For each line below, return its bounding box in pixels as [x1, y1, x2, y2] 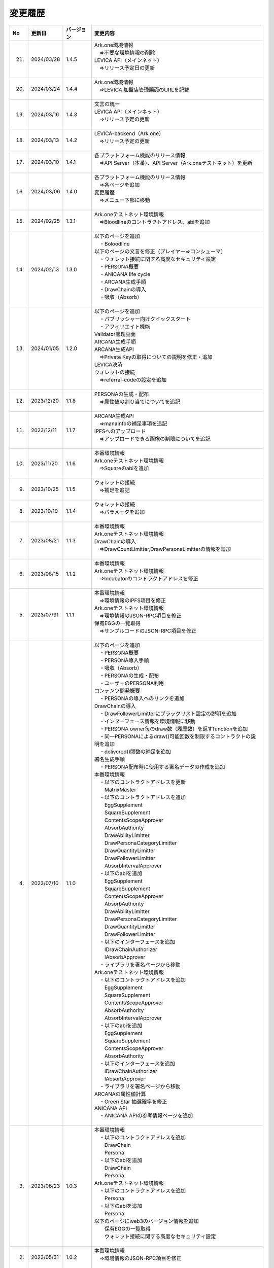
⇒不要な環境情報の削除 [99, 49, 155, 56]
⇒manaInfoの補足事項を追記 [99, 420, 167, 427]
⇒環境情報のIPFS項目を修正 [99, 596, 166, 604]
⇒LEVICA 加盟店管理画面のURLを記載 [99, 86, 190, 93]
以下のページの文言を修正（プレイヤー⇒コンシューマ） [94, 248, 226, 255]
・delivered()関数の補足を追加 [99, 748, 171, 755]
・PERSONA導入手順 [99, 657, 149, 664]
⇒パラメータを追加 [99, 508, 145, 515]
